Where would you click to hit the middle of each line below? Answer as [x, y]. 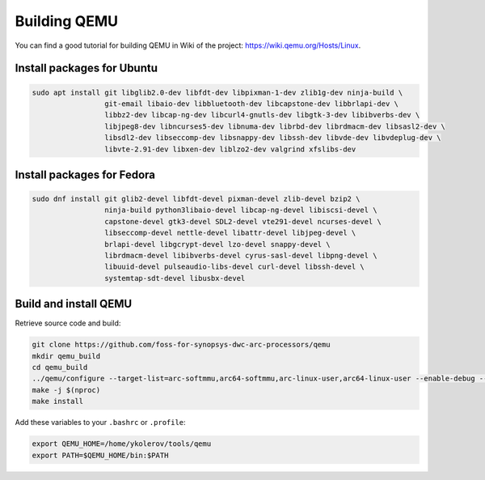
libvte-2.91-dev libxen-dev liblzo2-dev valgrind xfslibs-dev [230, 149]
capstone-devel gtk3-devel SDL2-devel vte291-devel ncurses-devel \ [242, 221]
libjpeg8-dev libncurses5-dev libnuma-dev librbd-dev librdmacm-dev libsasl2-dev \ [275, 126]
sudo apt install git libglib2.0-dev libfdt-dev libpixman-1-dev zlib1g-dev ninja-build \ [217, 92]
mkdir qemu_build [66, 356]
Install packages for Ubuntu [86, 68]
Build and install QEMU [74, 304]
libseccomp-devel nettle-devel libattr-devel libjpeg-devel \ [230, 233]
